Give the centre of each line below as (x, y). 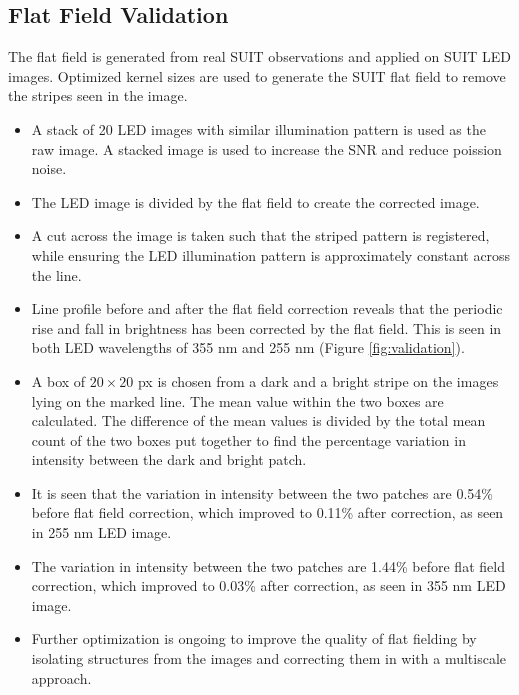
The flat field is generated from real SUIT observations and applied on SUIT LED (260, 56)
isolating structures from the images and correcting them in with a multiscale (269, 658)
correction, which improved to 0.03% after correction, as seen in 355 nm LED (268, 585)
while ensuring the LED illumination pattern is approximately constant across (271, 254)
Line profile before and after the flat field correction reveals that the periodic (267, 308)
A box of (58, 380)
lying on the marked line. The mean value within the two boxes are (237, 400)
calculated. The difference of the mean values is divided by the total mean (258, 420)
